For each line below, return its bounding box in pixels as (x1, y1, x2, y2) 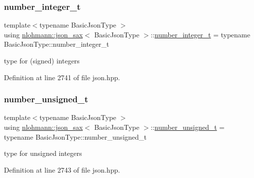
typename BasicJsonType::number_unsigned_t (4, 131, 147, 142)
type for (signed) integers (4, 56, 80, 65)
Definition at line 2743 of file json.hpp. (4, 164, 120, 175)
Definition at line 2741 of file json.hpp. (4, 72, 120, 82)
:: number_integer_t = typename (151, 29, 251, 39)
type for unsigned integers (4, 148, 82, 158)
